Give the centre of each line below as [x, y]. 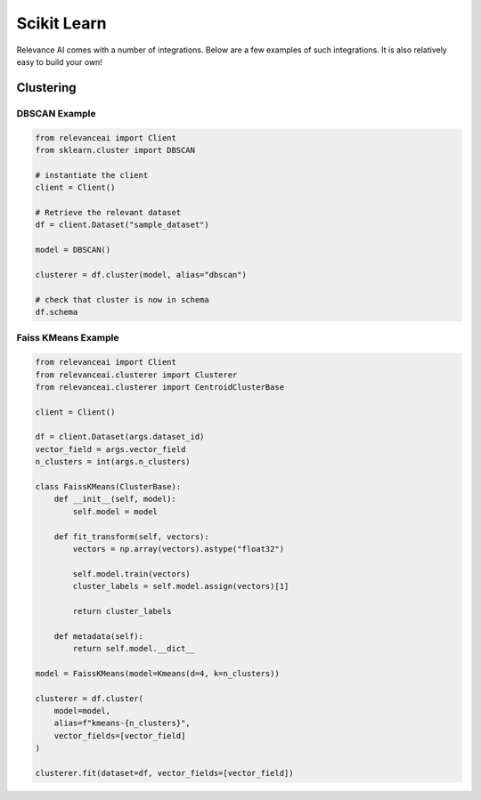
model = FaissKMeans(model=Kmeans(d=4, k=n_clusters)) [157, 673]
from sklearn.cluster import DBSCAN [115, 150]
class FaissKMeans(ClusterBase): [108, 487]
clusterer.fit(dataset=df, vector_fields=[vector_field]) [164, 773]
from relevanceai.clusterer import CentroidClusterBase [160, 387]
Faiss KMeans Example [68, 338]
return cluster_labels [122, 611]
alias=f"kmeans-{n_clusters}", [122, 723]
